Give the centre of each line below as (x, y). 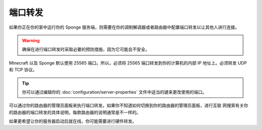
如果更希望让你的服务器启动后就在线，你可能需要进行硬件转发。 (73, 121)
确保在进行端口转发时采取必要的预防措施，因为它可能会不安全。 (86, 49)
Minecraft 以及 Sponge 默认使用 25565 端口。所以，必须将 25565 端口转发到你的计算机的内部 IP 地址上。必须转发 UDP (128, 63)
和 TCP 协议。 (23, 70)
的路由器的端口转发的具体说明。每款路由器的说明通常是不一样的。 (75, 112)
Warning (31, 40)
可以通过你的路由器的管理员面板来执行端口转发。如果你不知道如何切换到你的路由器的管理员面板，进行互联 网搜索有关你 (129, 106)
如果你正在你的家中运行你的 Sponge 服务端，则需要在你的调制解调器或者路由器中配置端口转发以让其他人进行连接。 (124, 27)
